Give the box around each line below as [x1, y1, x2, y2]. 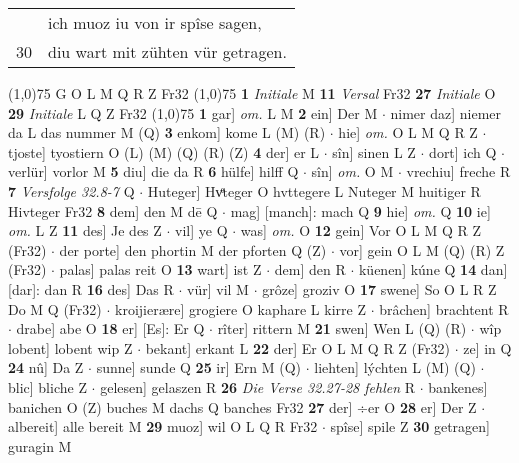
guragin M [8, 435, 72, 456]
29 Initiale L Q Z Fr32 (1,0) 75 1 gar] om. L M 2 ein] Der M [8, 102, 378, 123]
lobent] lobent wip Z [8, 337, 133, 358]
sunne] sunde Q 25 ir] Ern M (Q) [96, 357, 302, 378]
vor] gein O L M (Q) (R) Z [339, 239, 505, 260]
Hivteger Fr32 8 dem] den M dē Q [8, 200, 218, 221]
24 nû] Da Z [8, 357, 84, 378]
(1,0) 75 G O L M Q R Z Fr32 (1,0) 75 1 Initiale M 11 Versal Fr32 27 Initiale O [8, 83, 496, 103]
